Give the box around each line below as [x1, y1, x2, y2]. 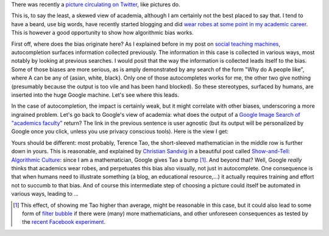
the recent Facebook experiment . [22, 218, 106, 226]
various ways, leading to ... [11, 190, 79, 198]
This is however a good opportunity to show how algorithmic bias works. [11, 29, 194, 36]
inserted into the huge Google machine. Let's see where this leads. [11, 91, 179, 99]
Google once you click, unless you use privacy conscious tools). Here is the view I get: [11, 128, 228, 135]
